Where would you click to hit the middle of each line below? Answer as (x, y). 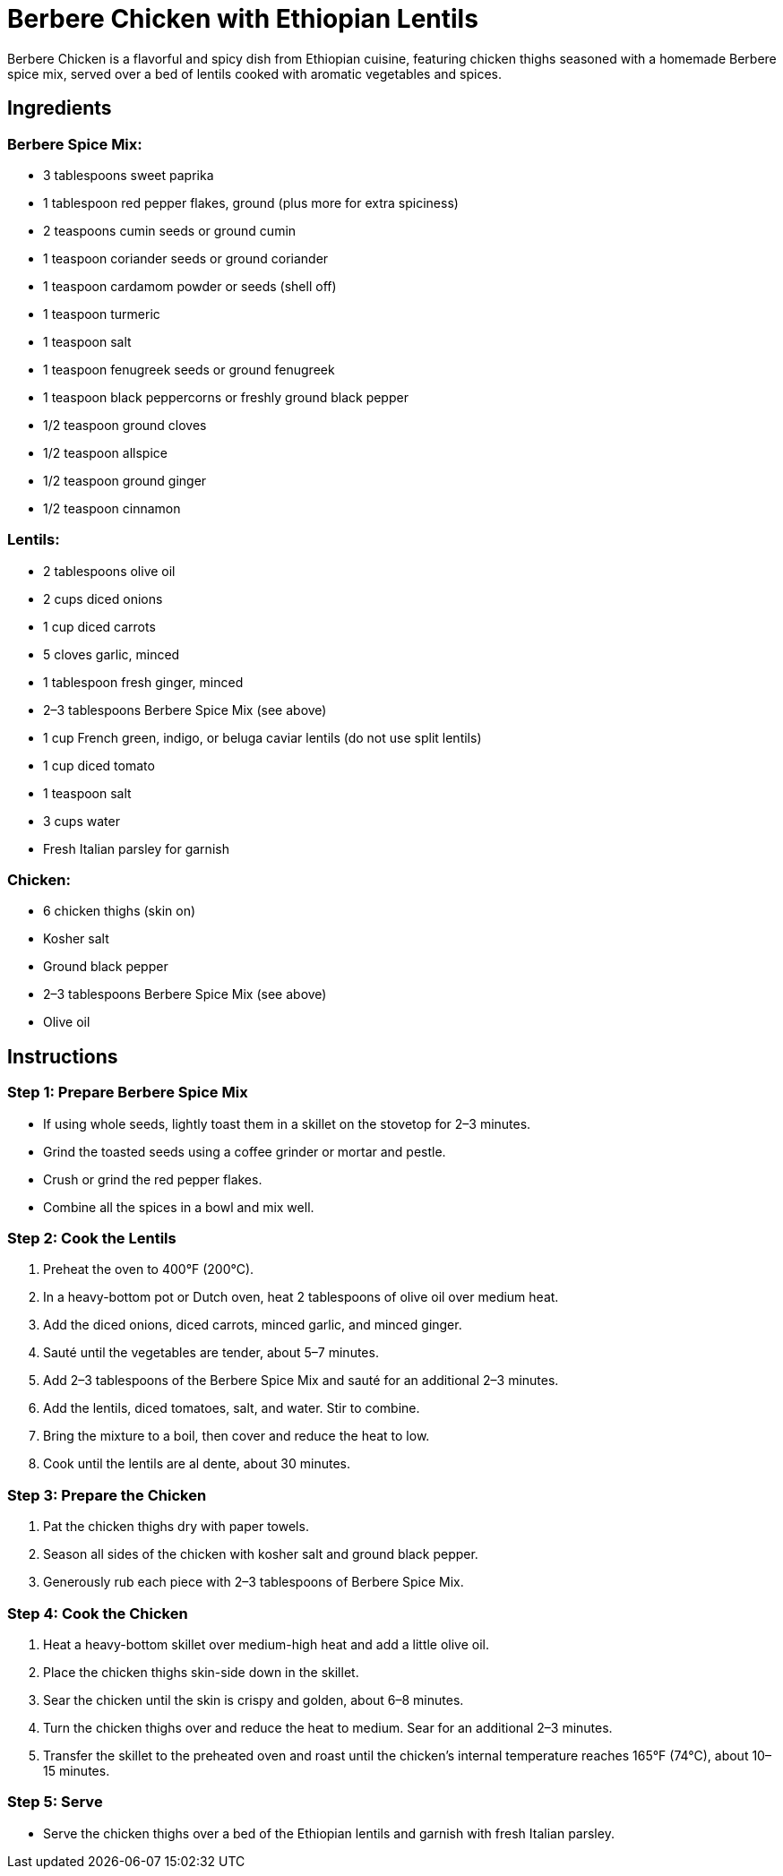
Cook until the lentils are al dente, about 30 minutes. (197, 1464)
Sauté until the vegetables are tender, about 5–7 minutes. (211, 1353)
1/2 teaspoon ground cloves (125, 425)
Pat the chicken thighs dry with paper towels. (176, 1527)
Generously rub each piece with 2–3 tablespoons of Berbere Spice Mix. (254, 1582)
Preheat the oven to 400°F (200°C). (149, 1269)
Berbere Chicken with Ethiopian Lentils (243, 19)
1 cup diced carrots (99, 626)
